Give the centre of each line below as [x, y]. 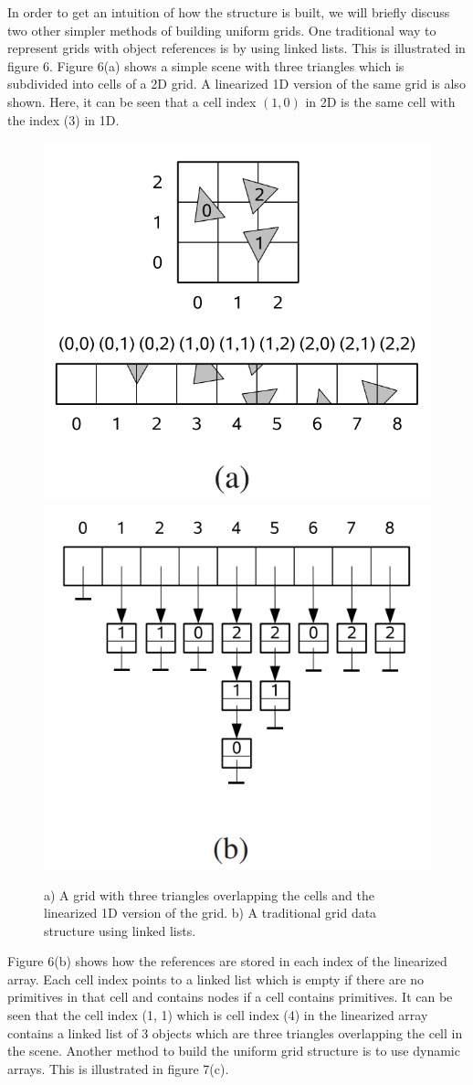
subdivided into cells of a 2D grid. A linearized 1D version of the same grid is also [236, 84]
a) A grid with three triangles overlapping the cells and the [209, 894]
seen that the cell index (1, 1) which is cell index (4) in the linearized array [218, 1015]
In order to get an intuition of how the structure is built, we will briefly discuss [229, 12]
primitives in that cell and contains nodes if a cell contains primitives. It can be [230, 997]
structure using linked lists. [120, 930]
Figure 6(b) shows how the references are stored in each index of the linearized [227, 961]
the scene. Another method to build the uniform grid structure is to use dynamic [234, 1051]
